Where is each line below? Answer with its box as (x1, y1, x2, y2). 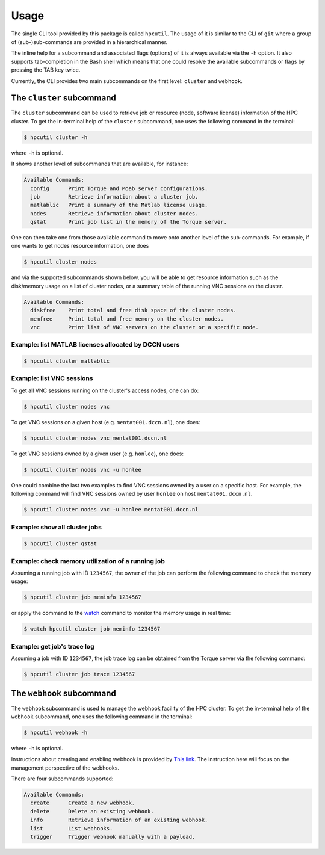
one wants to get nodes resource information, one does (11, 242, 149, 250)
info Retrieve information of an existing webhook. (30, 816, 208, 824)
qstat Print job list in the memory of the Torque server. (30, 218, 227, 226)
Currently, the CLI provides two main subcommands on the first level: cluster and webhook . (11, 77, 243, 84)
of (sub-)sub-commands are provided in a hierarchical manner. (11, 38, 168, 45)
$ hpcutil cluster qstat (23, 540, 97, 547)
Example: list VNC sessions (11, 374, 93, 383)
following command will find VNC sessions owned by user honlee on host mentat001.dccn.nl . (11, 490, 253, 498)
